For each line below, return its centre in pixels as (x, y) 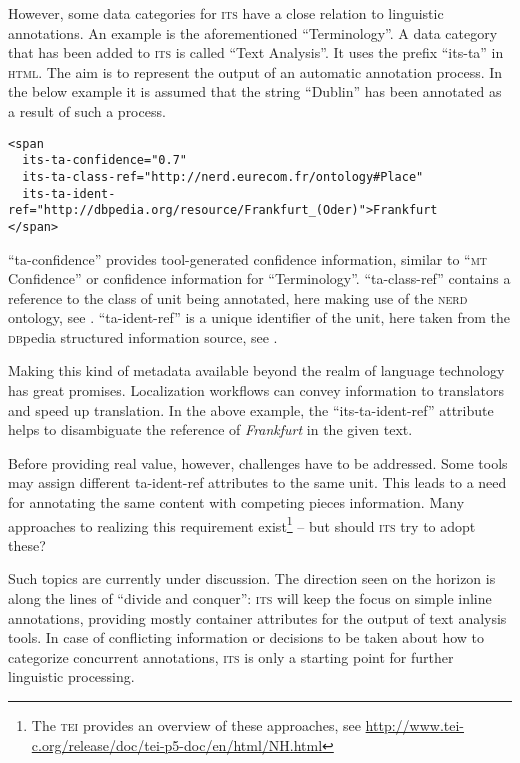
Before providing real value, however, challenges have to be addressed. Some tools (258, 462)
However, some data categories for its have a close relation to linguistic (226, 13)
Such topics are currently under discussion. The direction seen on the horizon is (252, 578)
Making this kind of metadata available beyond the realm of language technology (256, 370)
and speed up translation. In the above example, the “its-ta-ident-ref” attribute (251, 409)
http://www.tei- (415, 725)
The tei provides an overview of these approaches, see (196, 725)
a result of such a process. (87, 110)
